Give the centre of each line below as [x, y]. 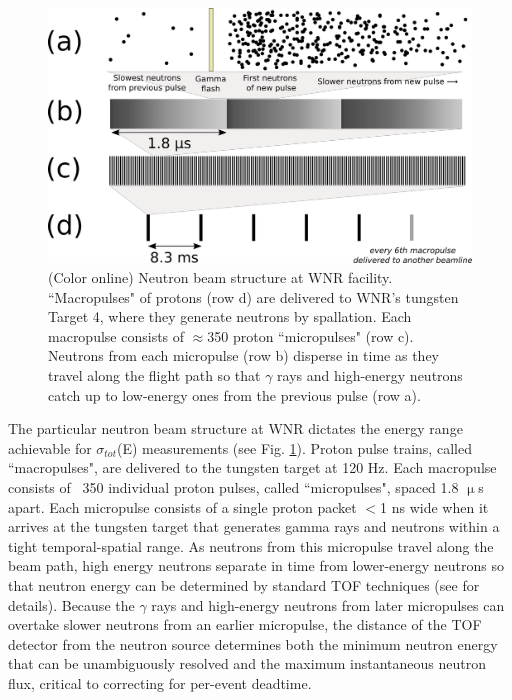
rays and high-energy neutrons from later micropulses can [328, 604]
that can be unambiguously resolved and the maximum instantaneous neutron [247, 663]
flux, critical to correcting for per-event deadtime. [160, 682]
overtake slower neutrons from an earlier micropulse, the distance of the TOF [245, 624]
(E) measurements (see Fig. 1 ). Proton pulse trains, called [294, 447]
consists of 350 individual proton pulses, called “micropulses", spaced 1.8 [233, 487]
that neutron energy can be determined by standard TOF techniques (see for [244, 584]
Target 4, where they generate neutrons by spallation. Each [230, 316]
